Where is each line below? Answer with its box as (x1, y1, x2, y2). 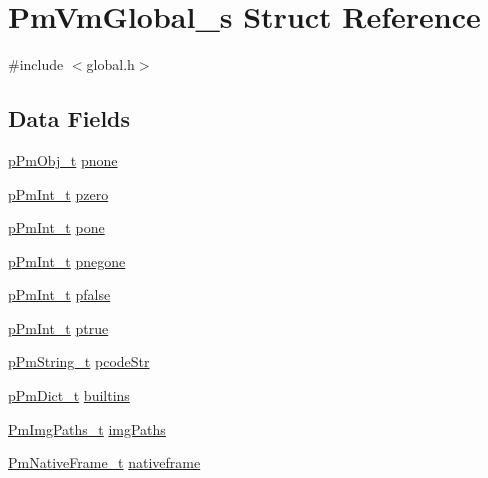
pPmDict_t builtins (8, 385, 130, 406)
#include (8, 54, 64, 75)
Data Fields (8, 103, 131, 134)
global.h (86, 54, 135, 75)
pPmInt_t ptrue (8, 317, 109, 338)
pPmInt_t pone (8, 217, 105, 238)
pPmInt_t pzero (8, 183, 109, 204)
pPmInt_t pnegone (8, 250, 126, 271)
